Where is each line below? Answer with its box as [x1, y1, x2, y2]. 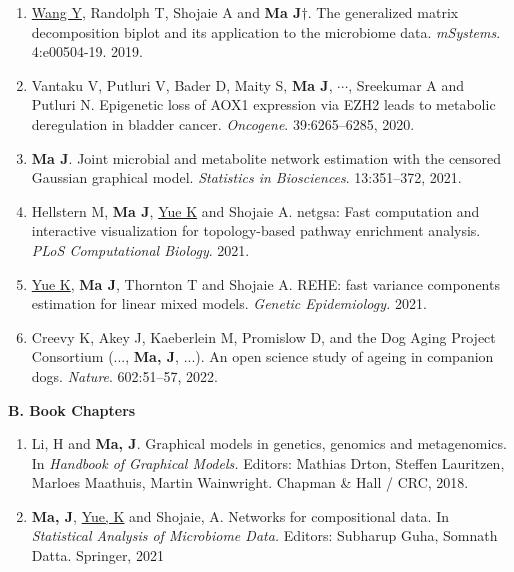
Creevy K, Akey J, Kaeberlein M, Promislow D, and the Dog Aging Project [31, 326, 496, 347]
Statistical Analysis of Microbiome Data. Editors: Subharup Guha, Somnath [31, 525, 498, 546]
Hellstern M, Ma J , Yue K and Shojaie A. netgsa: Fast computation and [31, 200, 480, 221]
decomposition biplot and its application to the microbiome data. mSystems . [31, 21, 501, 42]
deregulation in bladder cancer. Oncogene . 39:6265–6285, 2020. [31, 113, 415, 134]
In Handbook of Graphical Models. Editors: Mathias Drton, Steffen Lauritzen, [31, 452, 505, 473]
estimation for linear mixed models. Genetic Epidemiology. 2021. [31, 293, 427, 314]
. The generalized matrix [307, 2, 459, 22]
